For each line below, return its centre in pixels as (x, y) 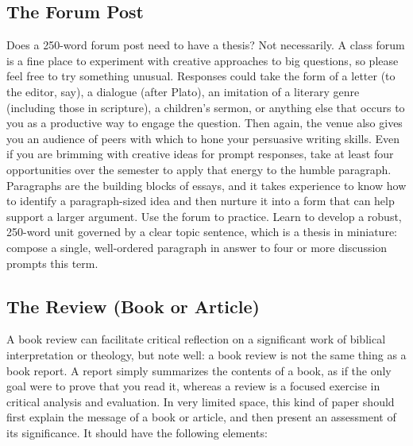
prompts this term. (52, 263)
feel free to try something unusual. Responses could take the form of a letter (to (201, 76)
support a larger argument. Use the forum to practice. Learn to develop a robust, (204, 216)
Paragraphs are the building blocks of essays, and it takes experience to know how (206, 185)
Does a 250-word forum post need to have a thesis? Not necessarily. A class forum (206, 45)
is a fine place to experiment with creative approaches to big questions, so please (203, 60)
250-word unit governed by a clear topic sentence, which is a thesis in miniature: (202, 232)
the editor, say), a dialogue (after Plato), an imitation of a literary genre (183, 91)
